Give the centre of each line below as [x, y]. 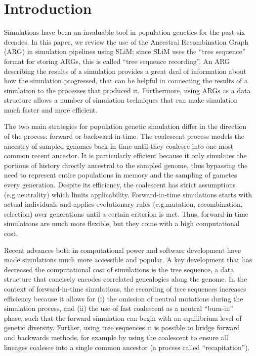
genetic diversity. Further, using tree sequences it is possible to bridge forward [122, 327]
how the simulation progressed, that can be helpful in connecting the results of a [126, 81]
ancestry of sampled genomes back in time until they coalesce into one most [119, 146]
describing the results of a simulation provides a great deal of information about [125, 71]
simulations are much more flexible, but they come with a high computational [122, 223]
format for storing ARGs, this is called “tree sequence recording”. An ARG [117, 61]
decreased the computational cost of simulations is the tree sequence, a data [119, 269]
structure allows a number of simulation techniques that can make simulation [121, 100]
